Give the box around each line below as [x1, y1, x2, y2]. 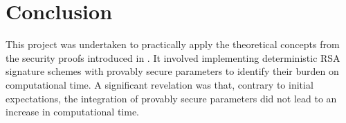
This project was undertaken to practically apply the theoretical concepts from [6, 37, 340, 52]
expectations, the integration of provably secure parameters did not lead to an [6, 91, 337, 105]
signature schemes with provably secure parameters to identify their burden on [6, 64, 339, 78]
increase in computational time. [6, 104, 140, 119]
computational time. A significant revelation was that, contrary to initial [6, 77, 313, 91]
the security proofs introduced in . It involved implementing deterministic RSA [6, 50, 340, 65]
